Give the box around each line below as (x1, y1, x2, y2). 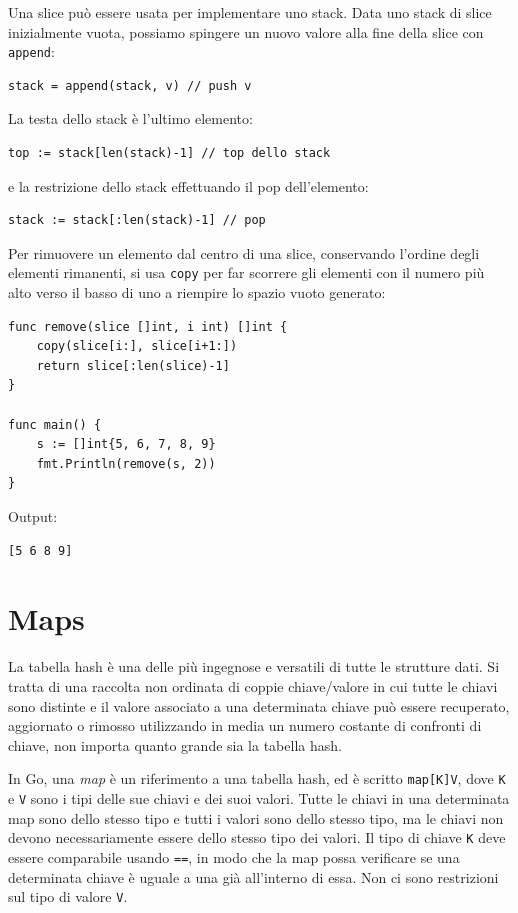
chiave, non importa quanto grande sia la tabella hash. (8, 734, 342, 755)
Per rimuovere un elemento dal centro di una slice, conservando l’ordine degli (8, 242, 480, 263)
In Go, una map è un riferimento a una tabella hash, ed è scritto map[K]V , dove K (8, 768, 506, 789)
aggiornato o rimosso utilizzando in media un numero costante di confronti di (8, 715, 482, 736)
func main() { (8, 417, 102, 432)
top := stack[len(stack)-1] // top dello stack (8, 146, 331, 161)
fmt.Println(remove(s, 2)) (36, 456, 216, 471)
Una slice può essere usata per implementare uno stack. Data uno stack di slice (8, 2, 492, 22)
